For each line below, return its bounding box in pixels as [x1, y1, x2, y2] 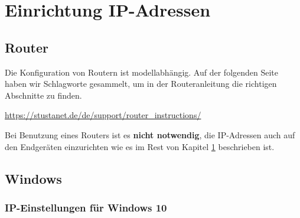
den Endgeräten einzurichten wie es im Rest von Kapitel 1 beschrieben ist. [5, 140, 275, 152]
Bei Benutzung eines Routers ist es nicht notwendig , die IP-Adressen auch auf [5, 128, 295, 141]
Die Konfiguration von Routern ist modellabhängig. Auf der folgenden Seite [5, 66, 279, 78]
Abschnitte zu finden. [5, 89, 82, 101]
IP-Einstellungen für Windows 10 [5, 200, 167, 214]
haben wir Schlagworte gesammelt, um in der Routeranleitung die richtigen [5, 77, 277, 90]
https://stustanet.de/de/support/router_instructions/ [5, 109, 201, 121]
